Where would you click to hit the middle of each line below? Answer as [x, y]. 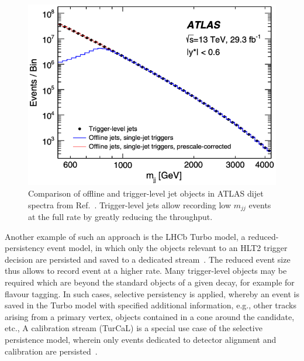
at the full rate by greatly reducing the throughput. [120, 216]
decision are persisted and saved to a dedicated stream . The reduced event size [148, 259]
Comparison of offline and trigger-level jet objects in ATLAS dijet [146, 193]
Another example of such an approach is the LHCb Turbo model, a [125, 236]
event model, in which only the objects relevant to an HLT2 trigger [167, 248]
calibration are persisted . [51, 351]
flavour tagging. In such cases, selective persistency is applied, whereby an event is [152, 293]
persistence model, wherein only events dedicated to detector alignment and [141, 339]
